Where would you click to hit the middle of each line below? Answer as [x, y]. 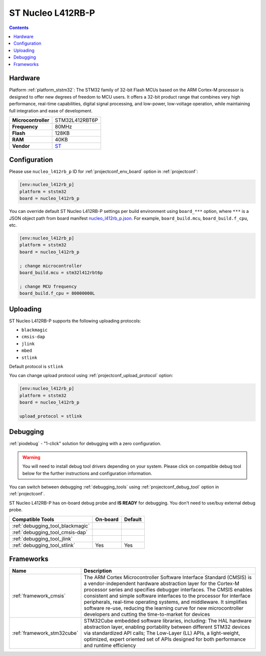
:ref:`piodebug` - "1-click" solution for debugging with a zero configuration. [85, 444]
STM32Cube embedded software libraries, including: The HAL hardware [168, 621]
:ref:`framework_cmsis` [39, 596]
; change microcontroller [51, 266]
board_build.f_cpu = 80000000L [57, 293]
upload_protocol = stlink [51, 416]
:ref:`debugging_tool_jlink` [42, 539]
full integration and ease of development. [51, 110]
